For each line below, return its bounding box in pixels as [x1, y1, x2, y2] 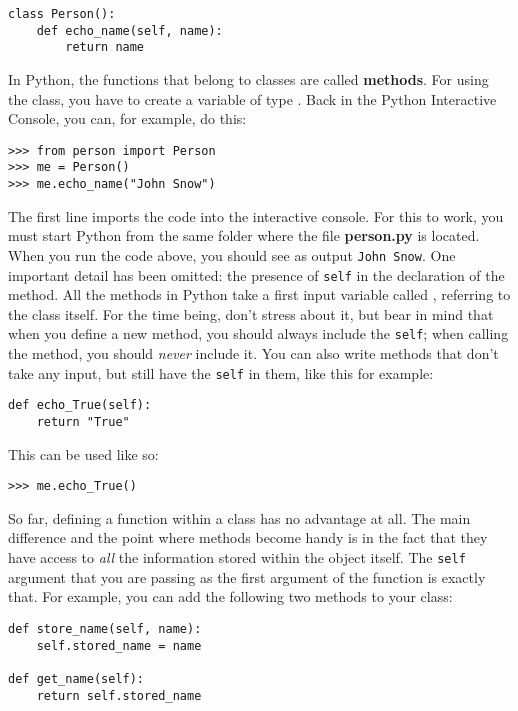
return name [65, 40, 145, 55]
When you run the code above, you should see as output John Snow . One [8, 244, 456, 265]
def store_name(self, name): [8, 621, 202, 636]
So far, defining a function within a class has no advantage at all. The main [8, 507, 471, 528]
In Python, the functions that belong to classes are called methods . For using [8, 68, 489, 89]
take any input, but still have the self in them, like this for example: [8, 362, 434, 383]
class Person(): [8, 7, 116, 21]
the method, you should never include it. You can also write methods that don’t [8, 343, 499, 364]
